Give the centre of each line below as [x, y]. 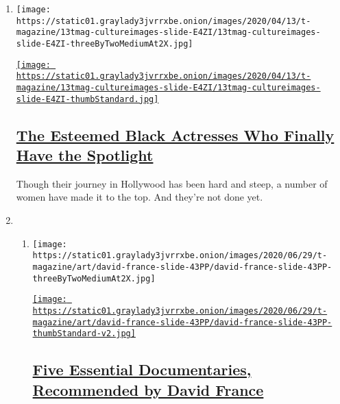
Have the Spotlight [85, 155]
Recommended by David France [148, 389]
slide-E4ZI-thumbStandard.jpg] [87, 99]
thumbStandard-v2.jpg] [84, 334]
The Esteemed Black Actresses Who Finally [175, 135]
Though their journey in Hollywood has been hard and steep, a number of [172, 183]
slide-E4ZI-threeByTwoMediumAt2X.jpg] [105, 43]
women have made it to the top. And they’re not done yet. [139, 197]
